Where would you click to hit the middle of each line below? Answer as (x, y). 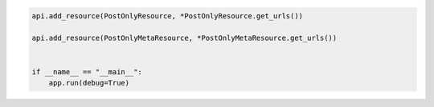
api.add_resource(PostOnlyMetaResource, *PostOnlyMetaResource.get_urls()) (184, 38)
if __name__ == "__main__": (87, 71)
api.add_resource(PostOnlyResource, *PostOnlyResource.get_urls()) (168, 16)
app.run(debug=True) (89, 83)
